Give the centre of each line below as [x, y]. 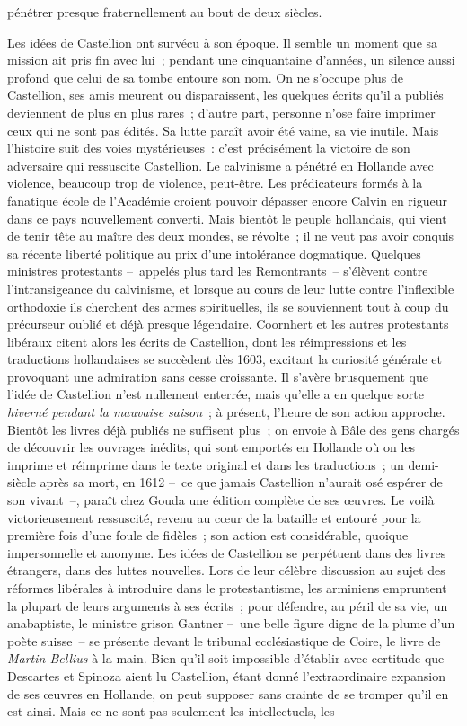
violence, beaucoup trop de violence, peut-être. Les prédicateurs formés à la [215, 183]
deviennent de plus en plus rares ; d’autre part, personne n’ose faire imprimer [221, 112]
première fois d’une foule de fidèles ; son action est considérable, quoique [208, 535]
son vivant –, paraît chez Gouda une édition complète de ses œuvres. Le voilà [221, 500]
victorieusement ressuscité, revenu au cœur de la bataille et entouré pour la [214, 517]
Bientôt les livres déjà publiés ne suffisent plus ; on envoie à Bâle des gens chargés [233, 429]
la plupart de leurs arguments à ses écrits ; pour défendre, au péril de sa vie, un [228, 605]
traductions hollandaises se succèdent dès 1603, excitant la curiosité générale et [225, 359]
